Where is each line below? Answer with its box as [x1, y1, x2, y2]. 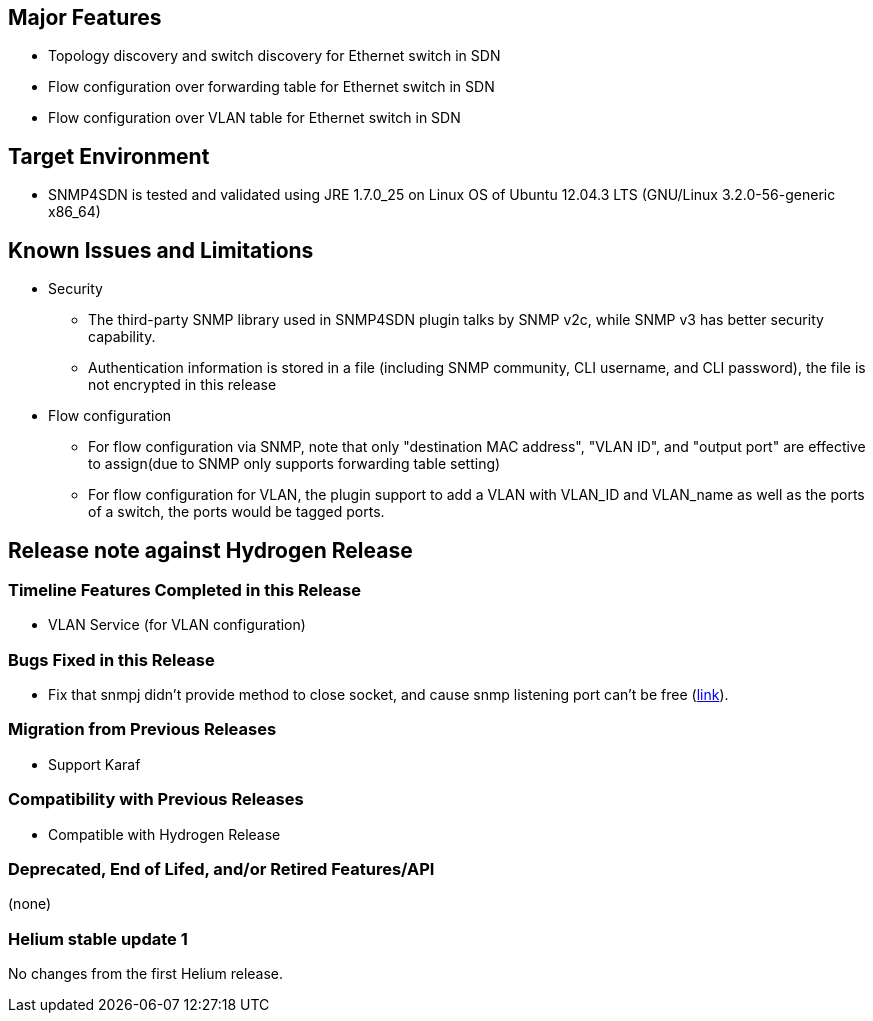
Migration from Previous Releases [8, 719, 277, 740]
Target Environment [8, 143, 210, 169]
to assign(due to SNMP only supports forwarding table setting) [88, 455, 501, 473]
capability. [88, 328, 156, 346]
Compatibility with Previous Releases [8, 789, 304, 810]
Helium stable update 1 [8, 928, 188, 949]
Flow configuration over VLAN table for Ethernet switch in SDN [48, 109, 461, 127]
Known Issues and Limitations [8, 237, 314, 263]
